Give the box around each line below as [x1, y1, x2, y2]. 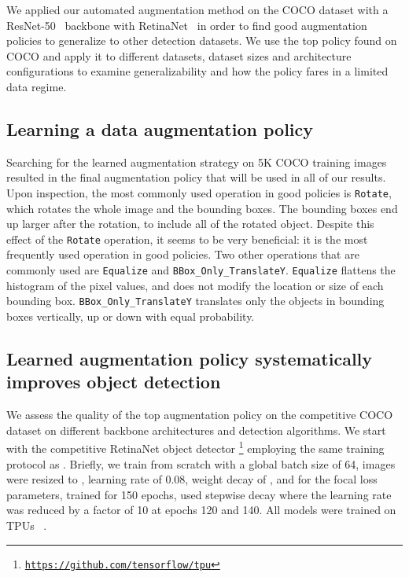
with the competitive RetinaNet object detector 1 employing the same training [6, 438, 385, 456]
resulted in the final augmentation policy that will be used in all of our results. [6, 169, 386, 186]
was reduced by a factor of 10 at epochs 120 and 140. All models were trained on [6, 502, 396, 518]
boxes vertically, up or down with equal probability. [6, 307, 255, 324]
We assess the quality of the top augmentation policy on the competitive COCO [6, 406, 393, 423]
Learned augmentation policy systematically [6, 346, 373, 370]
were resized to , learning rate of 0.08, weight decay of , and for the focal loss [6, 471, 378, 487]
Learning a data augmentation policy [6, 116, 314, 141]
